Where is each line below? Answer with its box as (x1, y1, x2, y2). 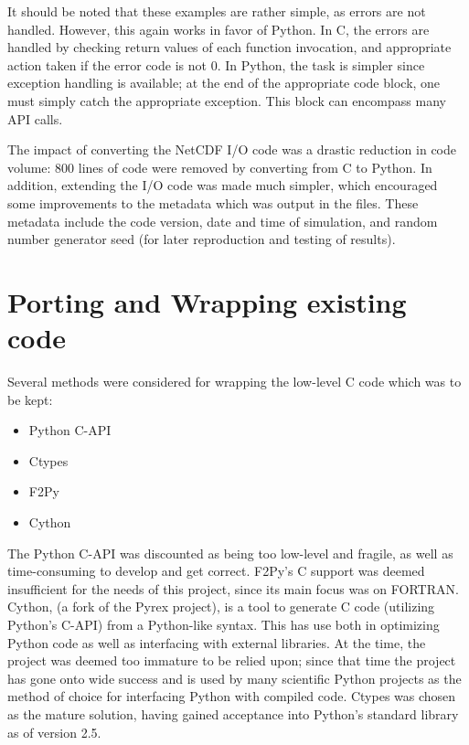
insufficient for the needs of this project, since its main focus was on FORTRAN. (7, 579, 459, 598)
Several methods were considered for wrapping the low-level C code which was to (7, 372, 462, 391)
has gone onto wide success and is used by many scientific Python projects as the (7, 668, 462, 687)
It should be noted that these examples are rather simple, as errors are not (7, 2, 426, 20)
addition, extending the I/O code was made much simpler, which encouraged (7, 176, 438, 195)
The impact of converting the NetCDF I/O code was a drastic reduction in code (7, 140, 457, 159)
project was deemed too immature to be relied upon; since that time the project (7, 651, 456, 670)
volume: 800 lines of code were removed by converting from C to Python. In (7, 157, 432, 176)
